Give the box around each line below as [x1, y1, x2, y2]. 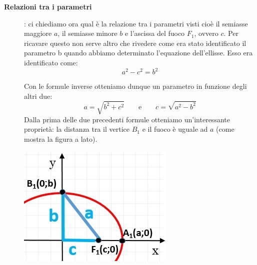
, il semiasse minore [57, 28, 117, 38]
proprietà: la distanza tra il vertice [24, 124, 130, 134]
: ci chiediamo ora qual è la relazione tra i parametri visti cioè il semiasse [24, 18, 248, 28]
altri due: [24, 90, 52, 101]
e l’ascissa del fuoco [124, 28, 185, 38]
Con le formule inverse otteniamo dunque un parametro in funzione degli [24, 81, 247, 91]
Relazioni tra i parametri [4, 1, 92, 11]
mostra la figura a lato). [24, 133, 97, 144]
